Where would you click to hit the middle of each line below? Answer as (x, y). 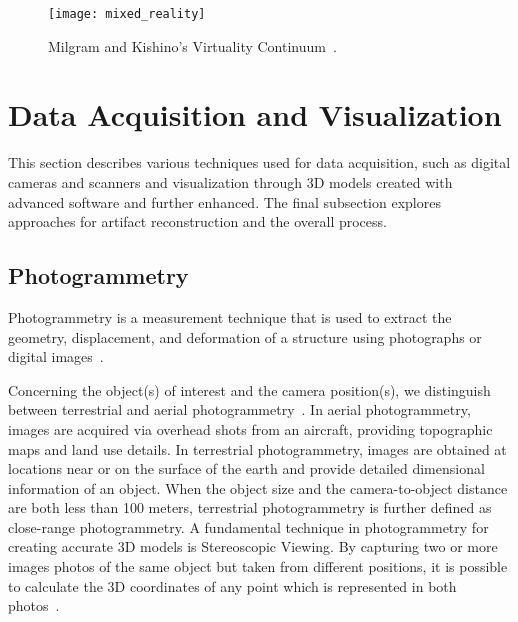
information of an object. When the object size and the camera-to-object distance (258, 487)
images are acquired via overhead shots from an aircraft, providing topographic (250, 428)
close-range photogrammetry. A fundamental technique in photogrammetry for (248, 526)
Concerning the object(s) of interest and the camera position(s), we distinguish (249, 389)
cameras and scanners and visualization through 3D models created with (230, 181)
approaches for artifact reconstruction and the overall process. (197, 221)
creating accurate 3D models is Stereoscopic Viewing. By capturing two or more (253, 546)
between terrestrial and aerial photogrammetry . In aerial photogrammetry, (239, 409)
